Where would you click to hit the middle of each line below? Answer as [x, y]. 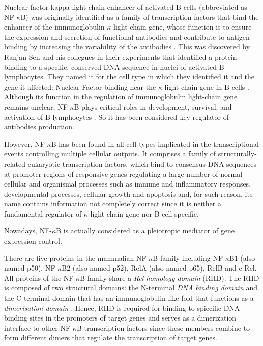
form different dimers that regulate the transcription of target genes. [111, 338]
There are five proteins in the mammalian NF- [77, 258]
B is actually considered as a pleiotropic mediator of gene [145, 231]
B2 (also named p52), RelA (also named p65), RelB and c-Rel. [159, 268]
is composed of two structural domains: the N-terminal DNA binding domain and [131, 288]
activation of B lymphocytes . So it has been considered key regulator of [116, 116]
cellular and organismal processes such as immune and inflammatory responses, [128, 184]
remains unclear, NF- [37, 106]
